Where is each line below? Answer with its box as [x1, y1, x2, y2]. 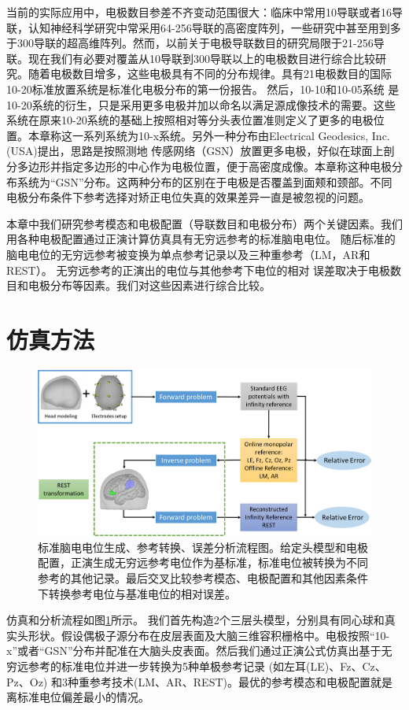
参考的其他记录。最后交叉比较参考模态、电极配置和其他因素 [38, 569, 346, 586]
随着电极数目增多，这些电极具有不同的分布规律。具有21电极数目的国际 [28, 65, 392, 82]
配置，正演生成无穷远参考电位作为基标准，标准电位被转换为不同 [38, 554, 368, 571]
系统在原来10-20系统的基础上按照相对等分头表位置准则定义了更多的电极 [6, 112, 374, 128]
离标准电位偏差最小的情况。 [6, 689, 149, 705]
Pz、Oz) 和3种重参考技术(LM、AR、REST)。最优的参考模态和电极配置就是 [6, 673, 392, 690]
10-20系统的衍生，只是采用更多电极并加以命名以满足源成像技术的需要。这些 [6, 96, 396, 113]
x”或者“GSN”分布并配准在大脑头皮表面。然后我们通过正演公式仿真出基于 [6, 642, 381, 659]
